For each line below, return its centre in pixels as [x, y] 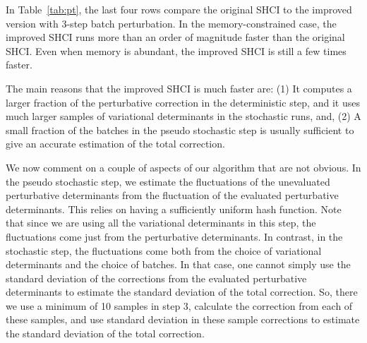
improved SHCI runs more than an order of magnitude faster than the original [175, 37]
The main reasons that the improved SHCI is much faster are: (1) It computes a [179, 88]
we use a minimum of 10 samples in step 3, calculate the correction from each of [179, 305]
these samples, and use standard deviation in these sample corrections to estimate [183, 319]
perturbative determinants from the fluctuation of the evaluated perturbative [172, 195]
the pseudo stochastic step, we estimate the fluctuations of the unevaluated [168, 181]
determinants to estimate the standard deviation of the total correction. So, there [182, 292]
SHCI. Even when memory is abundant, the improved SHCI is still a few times [176, 50]
